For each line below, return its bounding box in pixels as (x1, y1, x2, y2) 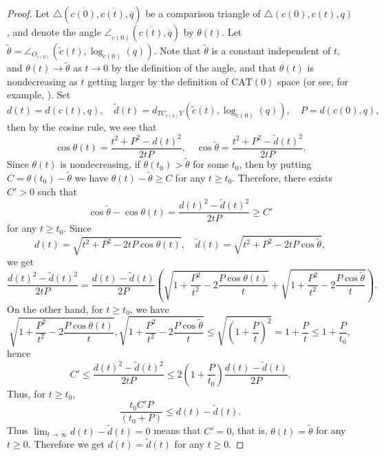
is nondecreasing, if (60, 157, 140, 171)
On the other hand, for (7, 301, 103, 316)
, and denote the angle (7, 25, 101, 39)
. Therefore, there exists (232, 170, 332, 184)
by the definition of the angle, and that (111, 61, 277, 75)
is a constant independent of (211, 43, 331, 57)
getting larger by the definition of (87, 74, 228, 88)
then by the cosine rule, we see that (7, 120, 157, 133)
